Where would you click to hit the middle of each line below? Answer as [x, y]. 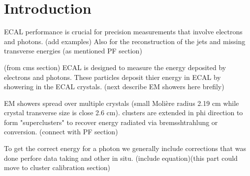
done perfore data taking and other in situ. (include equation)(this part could [121, 158]
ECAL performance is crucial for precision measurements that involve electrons [123, 32]
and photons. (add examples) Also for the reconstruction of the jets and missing [125, 41]
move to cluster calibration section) [57, 167]
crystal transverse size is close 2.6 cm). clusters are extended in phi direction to [124, 113]
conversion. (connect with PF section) [61, 132]
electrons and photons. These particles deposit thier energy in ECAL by [112, 77]
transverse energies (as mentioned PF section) [73, 51]
